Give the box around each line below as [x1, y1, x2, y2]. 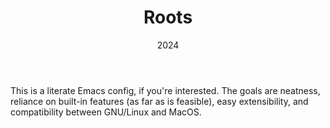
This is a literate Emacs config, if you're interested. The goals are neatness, [10, 84, 321, 96]
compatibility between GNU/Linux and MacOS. [10, 106, 202, 118]
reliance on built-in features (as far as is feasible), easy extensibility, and [10, 95, 309, 107]
